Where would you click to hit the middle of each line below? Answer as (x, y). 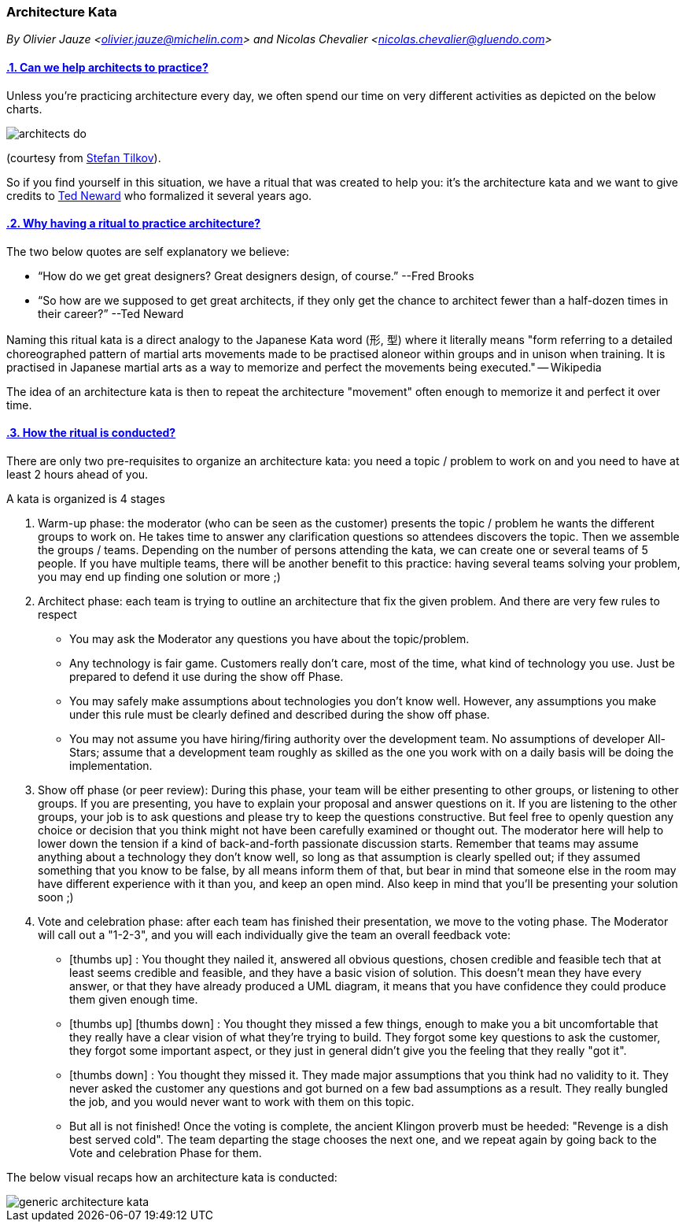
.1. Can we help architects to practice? (107, 67)
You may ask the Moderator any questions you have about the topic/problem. (269, 639)
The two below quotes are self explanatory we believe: (148, 251)
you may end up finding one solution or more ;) (159, 577)
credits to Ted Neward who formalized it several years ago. (159, 195)
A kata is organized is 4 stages (86, 499)
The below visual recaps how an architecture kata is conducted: (172, 1178)
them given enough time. (134, 1000)
